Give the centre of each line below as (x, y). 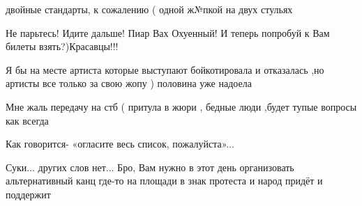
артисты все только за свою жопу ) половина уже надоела (129, 83)
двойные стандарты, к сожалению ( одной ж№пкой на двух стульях (149, 9)
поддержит (28, 194)
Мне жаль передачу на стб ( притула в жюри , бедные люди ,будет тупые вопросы (181, 106)
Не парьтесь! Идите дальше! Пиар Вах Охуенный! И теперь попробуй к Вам (168, 32)
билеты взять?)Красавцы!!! (62, 46)
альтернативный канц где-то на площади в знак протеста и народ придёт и (164, 181)
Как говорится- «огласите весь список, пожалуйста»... (120, 144)
